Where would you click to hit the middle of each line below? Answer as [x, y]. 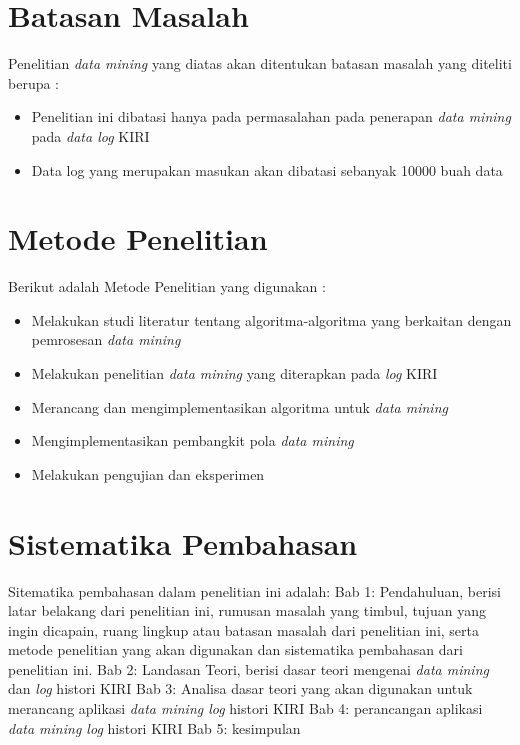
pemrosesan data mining [106, 339]
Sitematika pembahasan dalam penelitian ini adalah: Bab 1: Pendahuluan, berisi [254, 590]
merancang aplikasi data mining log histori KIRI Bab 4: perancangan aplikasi [245, 708]
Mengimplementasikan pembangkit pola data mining [192, 440]
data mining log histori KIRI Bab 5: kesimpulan [154, 727]
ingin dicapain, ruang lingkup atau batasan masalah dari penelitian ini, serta [244, 629]
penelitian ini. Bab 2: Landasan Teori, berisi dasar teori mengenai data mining [248, 668]
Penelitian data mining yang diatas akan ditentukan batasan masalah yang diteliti [260, 63]
